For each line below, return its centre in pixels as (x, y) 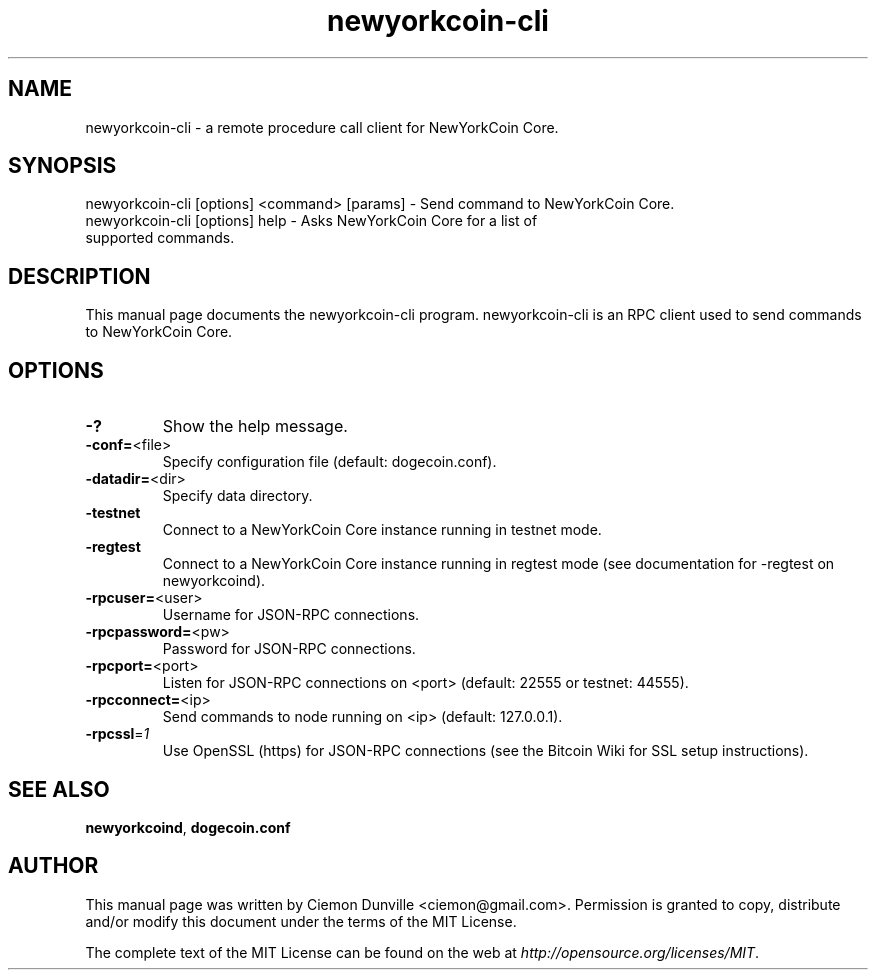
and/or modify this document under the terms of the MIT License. (301, 921)
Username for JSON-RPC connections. (291, 615)
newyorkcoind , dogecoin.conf (188, 827)
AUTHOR (53, 866)
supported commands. (160, 238)
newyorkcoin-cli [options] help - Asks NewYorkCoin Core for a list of (311, 221)
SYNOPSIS (62, 166)
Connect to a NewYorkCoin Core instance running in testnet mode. (382, 530)
